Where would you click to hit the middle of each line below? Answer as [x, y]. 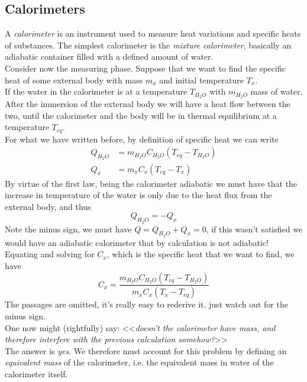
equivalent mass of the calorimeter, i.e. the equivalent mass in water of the [139, 362]
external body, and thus [48, 206]
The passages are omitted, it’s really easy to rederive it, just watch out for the [146, 304]
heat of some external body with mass [74, 80]
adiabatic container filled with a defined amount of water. [109, 56]
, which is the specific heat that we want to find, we [201, 254]
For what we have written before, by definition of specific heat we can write [142, 139]
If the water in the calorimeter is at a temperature [96, 91]
